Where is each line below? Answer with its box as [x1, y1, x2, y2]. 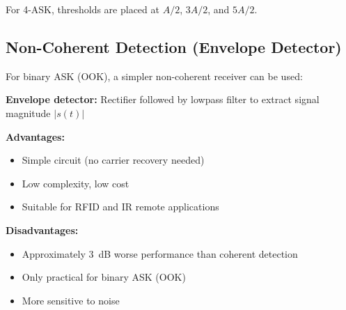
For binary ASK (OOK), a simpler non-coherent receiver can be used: [6, 68, 303, 83]
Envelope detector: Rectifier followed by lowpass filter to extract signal [6, 92, 320, 107]
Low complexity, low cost [22, 176, 129, 190]
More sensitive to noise [22, 293, 120, 307]
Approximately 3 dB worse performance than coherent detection [22, 246, 298, 261]
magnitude [6, 105, 51, 120]
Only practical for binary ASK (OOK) [22, 270, 186, 284]
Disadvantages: [6, 222, 79, 237]
